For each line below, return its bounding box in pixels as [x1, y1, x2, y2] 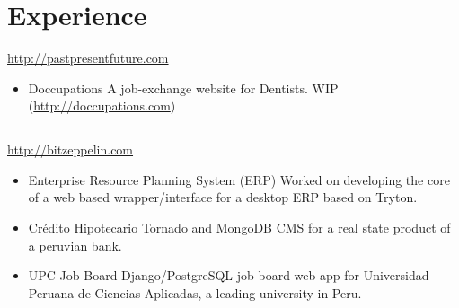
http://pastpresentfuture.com [7, 48, 169, 67]
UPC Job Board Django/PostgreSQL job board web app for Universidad [28, 266, 429, 285]
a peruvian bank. [28, 235, 122, 254]
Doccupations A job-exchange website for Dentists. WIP [28, 78, 339, 97]
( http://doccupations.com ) [28, 96, 176, 115]
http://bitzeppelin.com [7, 140, 134, 159]
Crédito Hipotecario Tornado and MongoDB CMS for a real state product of [28, 218, 451, 237]
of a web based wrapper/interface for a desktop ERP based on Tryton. [28, 188, 418, 207]
